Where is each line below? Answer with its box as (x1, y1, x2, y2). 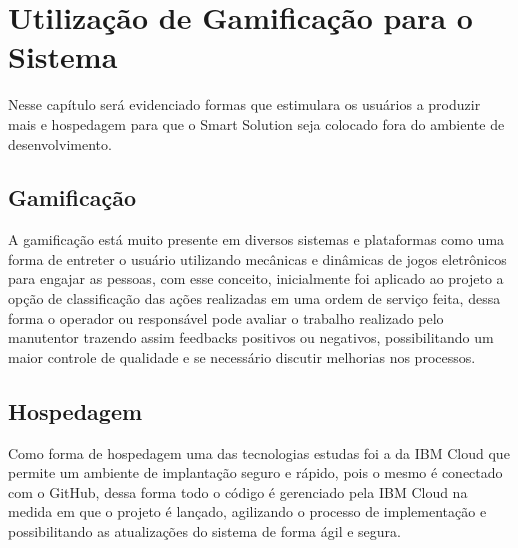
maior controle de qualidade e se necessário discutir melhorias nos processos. (8, 346, 476, 367)
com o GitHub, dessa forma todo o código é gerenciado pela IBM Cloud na (8, 481, 468, 502)
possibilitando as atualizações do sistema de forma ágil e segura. (8, 521, 401, 542)
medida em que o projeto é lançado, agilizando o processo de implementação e (8, 501, 487, 522)
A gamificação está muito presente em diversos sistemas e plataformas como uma (8, 229, 505, 250)
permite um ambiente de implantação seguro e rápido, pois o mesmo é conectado (8, 462, 503, 483)
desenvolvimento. (8, 133, 112, 154)
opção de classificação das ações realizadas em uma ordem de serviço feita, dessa (8, 288, 501, 309)
